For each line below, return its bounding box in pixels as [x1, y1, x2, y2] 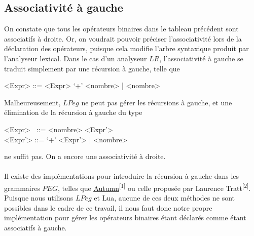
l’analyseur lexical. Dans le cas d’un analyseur [4, 53, 147, 63]
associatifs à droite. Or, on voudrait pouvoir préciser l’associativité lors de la [4, 33, 242, 44]
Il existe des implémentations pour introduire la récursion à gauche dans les [4, 171, 239, 181]
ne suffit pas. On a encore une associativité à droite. [4, 151, 166, 162]
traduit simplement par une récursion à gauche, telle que [4, 63, 180, 73]
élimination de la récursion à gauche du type [4, 107, 142, 117]
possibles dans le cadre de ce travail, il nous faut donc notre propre [4, 202, 212, 213]
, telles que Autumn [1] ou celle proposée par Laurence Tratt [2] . [57, 181, 251, 193]
